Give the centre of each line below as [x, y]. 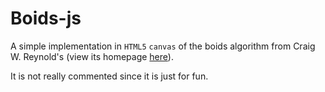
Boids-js [46, 18]
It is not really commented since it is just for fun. [109, 76]
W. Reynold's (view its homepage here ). [92, 56]
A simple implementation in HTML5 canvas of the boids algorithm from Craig [163, 46]
